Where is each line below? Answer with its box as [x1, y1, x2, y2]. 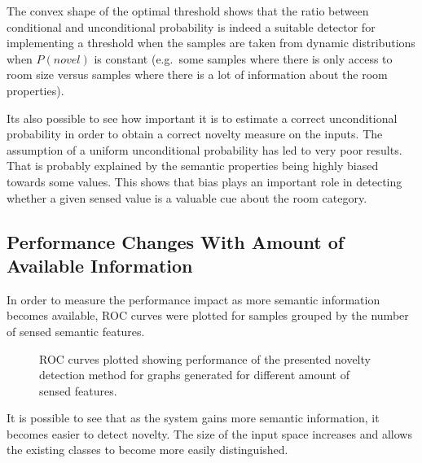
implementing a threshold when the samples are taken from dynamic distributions [7, 34, 415, 51]
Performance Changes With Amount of [7, 229, 345, 254]
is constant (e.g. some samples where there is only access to [94, 50, 393, 67]
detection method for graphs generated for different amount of [39, 366, 350, 383]
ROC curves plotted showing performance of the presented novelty [39, 350, 371, 367]
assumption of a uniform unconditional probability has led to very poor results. [7, 141, 402, 158]
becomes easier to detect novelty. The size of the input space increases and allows [7, 425, 412, 442]
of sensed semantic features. [7, 322, 145, 339]
